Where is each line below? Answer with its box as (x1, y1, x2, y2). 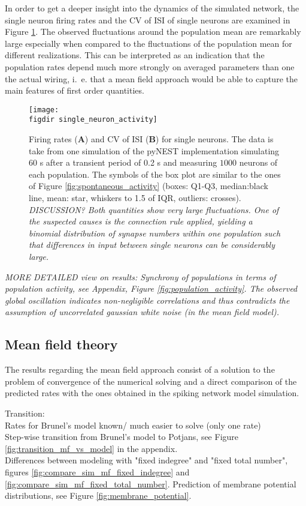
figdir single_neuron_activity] (29, 115, 157, 124)
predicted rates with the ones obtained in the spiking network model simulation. (5, 387, 299, 399)
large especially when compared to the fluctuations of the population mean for (5, 37, 292, 49)
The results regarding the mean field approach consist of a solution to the (5, 363, 275, 376)
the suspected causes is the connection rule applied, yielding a (29, 215, 253, 227)
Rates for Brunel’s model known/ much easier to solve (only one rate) (5, 418, 261, 431)
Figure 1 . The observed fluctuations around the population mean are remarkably (5, 25, 301, 38)
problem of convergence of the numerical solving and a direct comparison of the (5, 375, 297, 387)
